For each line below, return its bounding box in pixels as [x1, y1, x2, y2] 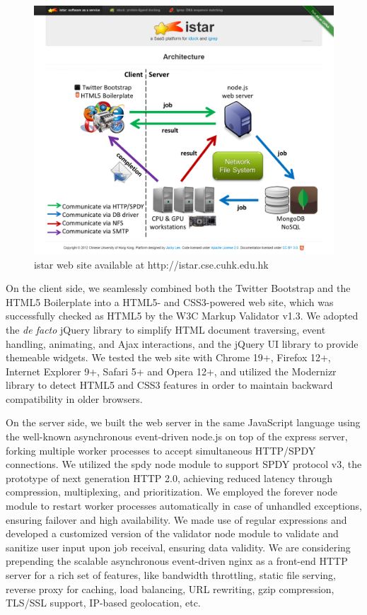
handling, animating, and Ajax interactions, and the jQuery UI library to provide [6, 336, 359, 351]
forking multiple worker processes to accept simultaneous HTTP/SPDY [6, 443, 316, 457]
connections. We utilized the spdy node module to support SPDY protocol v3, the [6, 457, 362, 471]
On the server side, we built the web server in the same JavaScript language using [6, 415, 361, 430]
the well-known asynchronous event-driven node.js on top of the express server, [6, 429, 348, 444]
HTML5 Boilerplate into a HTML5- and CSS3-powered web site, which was [6, 294, 334, 309]
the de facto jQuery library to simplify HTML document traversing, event [6, 322, 326, 336]
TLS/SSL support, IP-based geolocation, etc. [6, 595, 201, 610]
